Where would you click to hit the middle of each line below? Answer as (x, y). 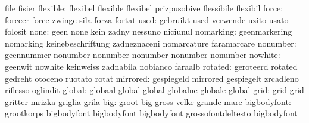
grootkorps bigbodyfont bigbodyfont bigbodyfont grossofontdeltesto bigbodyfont (151, 113)
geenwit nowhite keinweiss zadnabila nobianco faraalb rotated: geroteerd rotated (151, 66)
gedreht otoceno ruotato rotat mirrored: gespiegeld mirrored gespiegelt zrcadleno (152, 78)
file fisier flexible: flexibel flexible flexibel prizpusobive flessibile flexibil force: (144, 8)
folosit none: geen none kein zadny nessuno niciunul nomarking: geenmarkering (149, 31)
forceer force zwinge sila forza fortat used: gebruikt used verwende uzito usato (147, 19)
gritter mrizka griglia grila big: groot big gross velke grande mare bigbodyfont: (148, 101)
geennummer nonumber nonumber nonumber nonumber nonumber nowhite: (143, 55)
